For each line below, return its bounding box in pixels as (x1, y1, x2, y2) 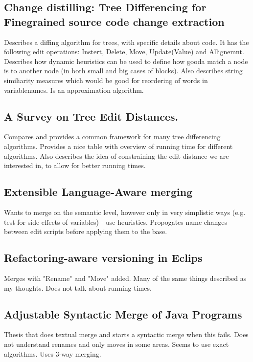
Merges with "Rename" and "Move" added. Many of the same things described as (4, 273, 247, 283)
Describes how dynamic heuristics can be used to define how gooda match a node (4, 56, 248, 66)
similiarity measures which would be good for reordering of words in (4, 75, 208, 85)
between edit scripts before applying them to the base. (4, 226, 167, 236)
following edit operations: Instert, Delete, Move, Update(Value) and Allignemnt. (4, 46, 244, 57)
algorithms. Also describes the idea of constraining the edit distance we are (4, 150, 229, 161)
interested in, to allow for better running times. (4, 160, 146, 170)
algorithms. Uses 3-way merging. (4, 348, 101, 359)
